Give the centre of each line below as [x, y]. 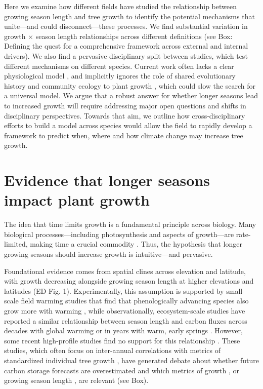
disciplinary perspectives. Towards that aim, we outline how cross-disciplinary [125, 115]
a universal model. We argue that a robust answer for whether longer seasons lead [131, 95]
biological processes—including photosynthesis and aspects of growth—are [119, 234]
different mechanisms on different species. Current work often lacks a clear [119, 66]
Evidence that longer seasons [107, 180]
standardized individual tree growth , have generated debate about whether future [131, 360]
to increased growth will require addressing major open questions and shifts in [125, 105]
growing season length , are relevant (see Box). [76, 380]
